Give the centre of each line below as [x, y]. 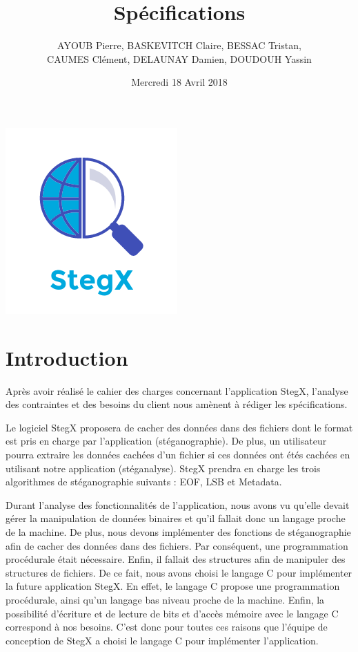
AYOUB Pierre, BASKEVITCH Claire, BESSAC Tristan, [179, 45]
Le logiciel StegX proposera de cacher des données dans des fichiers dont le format [179, 427]
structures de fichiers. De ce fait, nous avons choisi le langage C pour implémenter [179, 572]
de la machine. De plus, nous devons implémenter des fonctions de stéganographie [178, 531]
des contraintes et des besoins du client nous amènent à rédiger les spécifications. [177, 404]
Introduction [67, 357]
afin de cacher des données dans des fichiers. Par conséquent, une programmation [177, 545]
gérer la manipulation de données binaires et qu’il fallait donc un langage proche [176, 518]
